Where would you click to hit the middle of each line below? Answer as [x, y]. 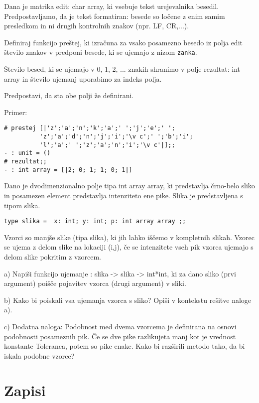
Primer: [16, 112]
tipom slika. [22, 205]
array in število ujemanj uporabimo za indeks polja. [83, 78]
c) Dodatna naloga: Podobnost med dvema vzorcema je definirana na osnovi [120, 326]
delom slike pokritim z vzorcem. [53, 256]
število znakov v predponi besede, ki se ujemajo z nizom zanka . [101, 52]
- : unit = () [27, 153]
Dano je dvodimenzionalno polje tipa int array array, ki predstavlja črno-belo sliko [129, 186]
